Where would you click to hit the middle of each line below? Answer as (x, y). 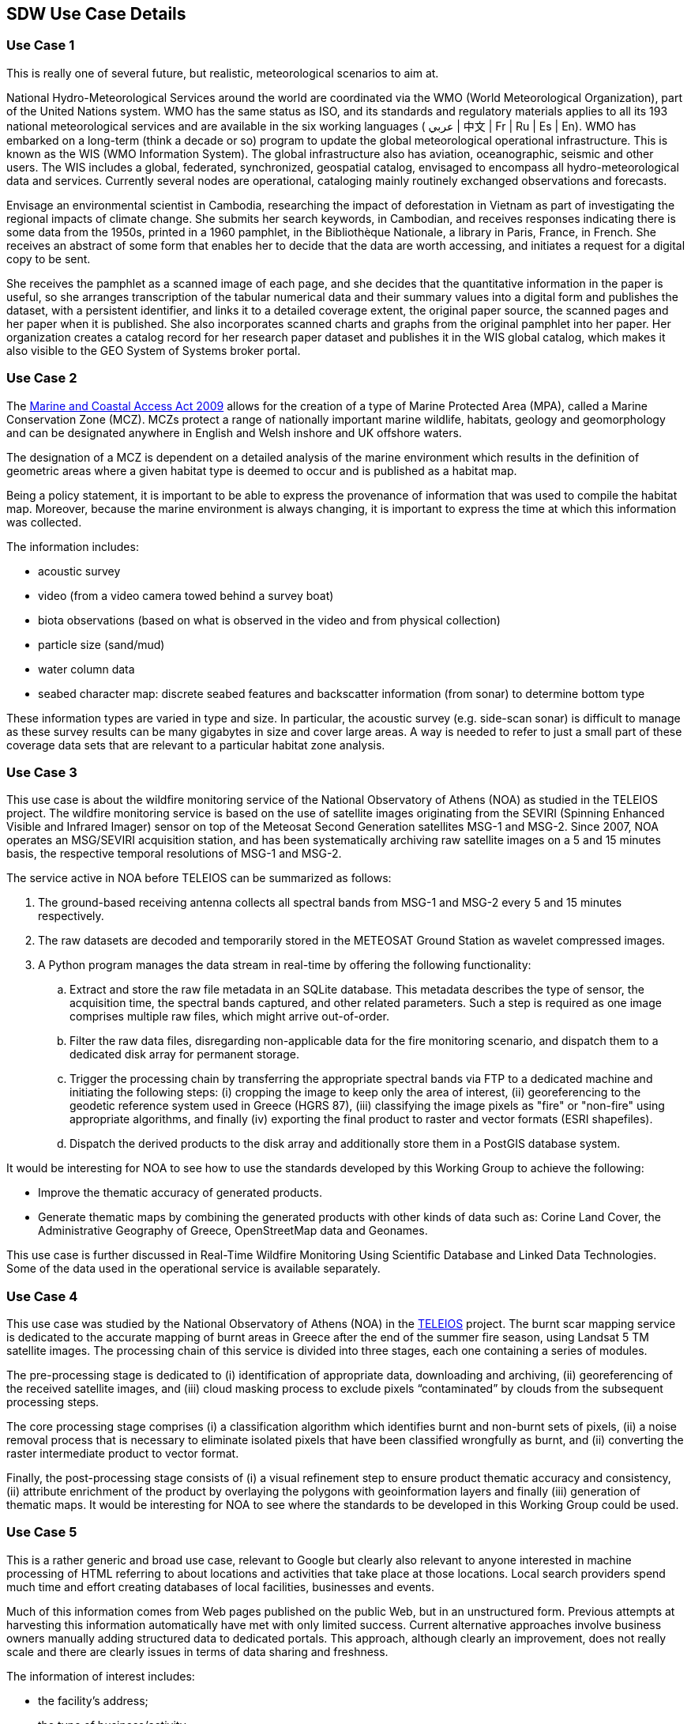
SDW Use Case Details (96, 14)
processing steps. (53, 1402)
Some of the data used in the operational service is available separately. (193, 1269)
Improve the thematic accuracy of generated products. (180, 1193)
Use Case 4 (42, 1296)
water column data (86, 669)
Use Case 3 (42, 772)
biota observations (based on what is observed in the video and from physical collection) (269, 620)
